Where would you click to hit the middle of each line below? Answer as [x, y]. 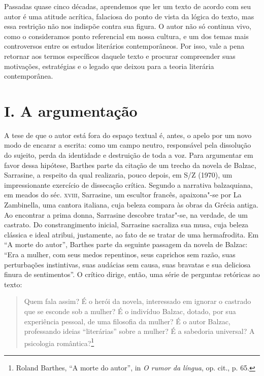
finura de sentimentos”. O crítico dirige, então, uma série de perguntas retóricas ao [132, 274]
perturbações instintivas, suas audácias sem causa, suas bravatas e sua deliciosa [127, 264]
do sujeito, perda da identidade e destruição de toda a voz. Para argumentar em [129, 155]
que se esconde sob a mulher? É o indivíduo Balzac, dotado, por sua [130, 311]
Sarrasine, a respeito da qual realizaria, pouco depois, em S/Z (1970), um [118, 175]
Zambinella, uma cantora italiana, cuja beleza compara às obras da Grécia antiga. [131, 205]
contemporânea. [29, 76]
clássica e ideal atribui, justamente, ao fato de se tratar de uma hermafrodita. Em [131, 234]
